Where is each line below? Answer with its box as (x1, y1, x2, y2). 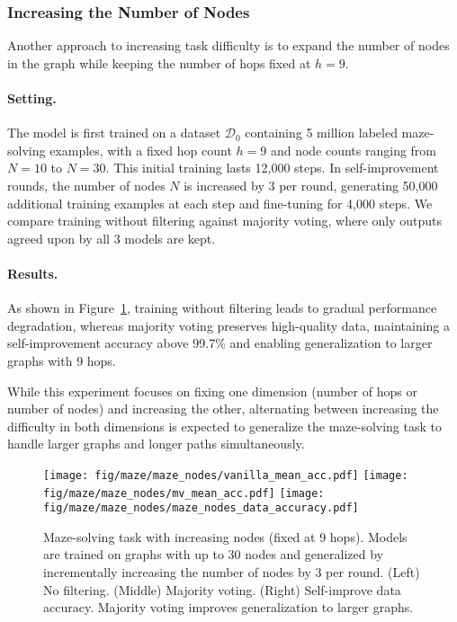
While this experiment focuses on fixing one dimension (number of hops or (7, 381, 417, 400)
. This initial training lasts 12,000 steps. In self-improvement (105, 158, 439, 177)
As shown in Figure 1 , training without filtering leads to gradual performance (7, 298, 437, 317)
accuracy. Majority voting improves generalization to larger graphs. (43, 598, 414, 617)
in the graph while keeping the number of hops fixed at (7, 53, 311, 72)
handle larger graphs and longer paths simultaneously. (7, 434, 305, 453)
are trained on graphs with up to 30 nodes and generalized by (43, 545, 383, 564)
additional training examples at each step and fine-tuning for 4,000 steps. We (7, 193, 433, 212)
